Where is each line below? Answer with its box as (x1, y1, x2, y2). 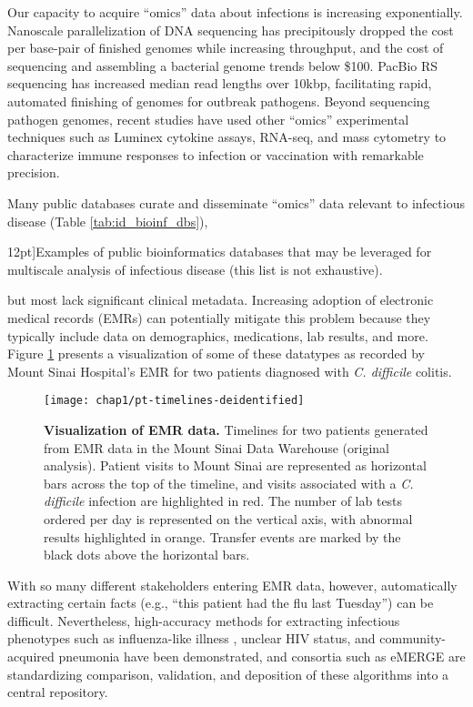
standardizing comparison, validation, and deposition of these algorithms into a (7, 664, 449, 683)
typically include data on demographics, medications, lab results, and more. (7, 326, 428, 345)
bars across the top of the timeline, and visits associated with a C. (44, 473, 414, 492)
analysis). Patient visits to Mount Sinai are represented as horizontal (44, 456, 427, 475)
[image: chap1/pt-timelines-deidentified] (44, 394, 305, 408)
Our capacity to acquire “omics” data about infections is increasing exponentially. (7, 3, 463, 21)
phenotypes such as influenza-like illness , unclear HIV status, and (7, 629, 376, 648)
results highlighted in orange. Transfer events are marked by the (44, 527, 401, 546)
